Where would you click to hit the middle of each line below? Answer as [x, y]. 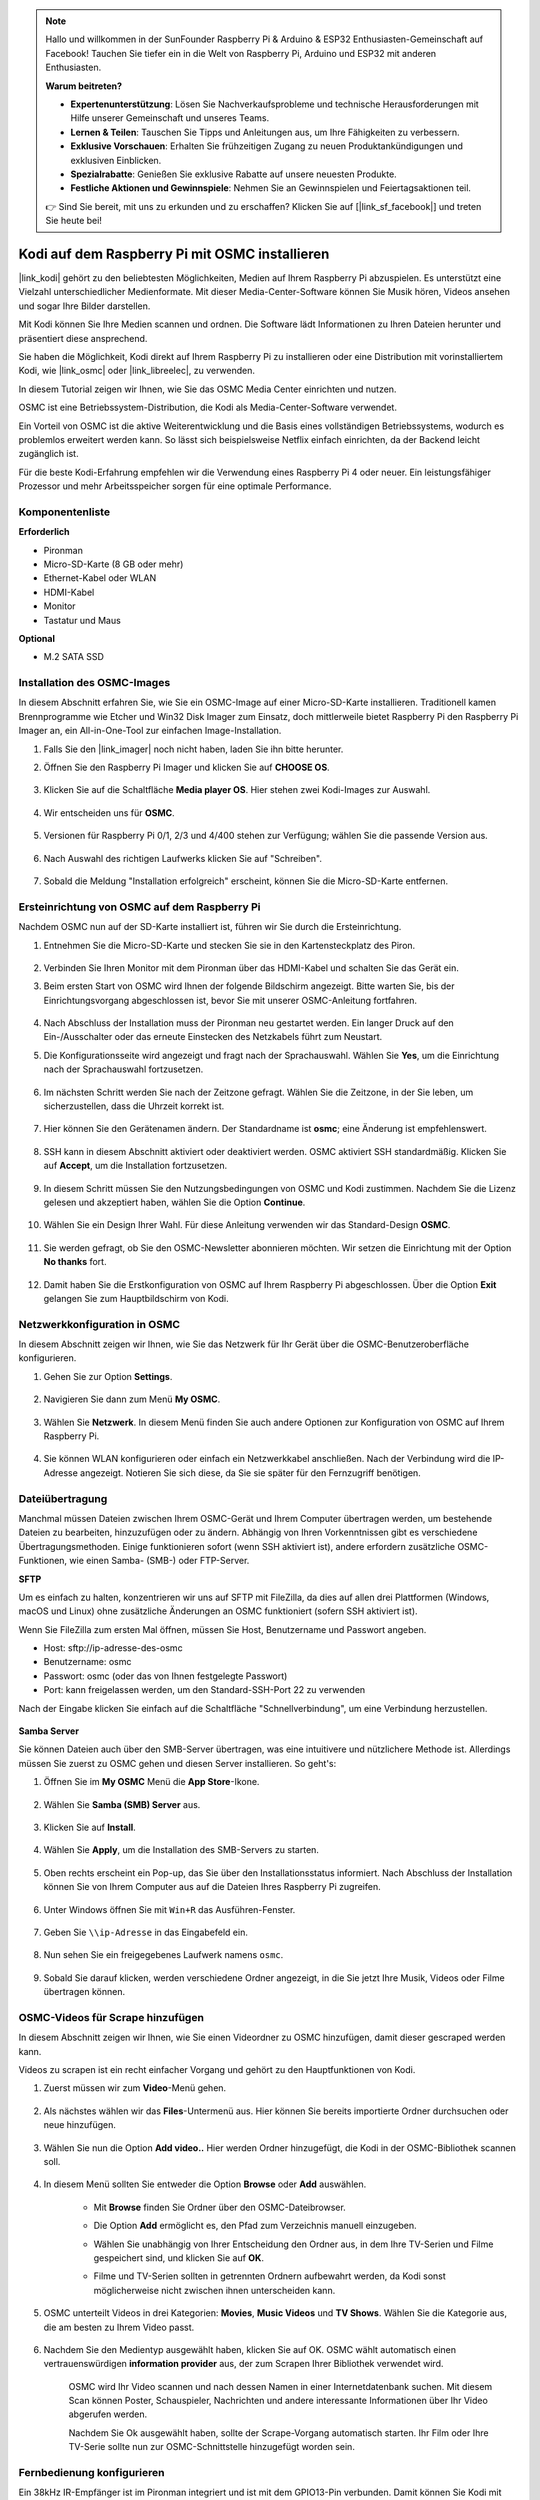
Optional [36, 638]
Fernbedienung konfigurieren [91, 2472]
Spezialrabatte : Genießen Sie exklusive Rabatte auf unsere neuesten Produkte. [233, 174]
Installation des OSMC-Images [94, 683]
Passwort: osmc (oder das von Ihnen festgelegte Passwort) [165, 1676]
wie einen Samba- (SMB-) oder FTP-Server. [159, 1561]
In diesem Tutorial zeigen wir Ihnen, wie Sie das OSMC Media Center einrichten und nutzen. [207, 389]
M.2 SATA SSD [74, 657]
